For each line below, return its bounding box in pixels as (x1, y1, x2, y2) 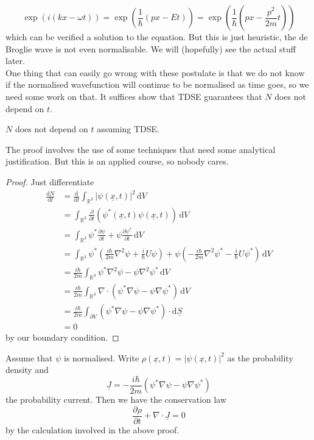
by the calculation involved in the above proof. (5, 423, 180, 436)
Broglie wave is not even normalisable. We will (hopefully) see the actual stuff (5, 42, 296, 55)
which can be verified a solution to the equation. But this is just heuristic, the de (5, 30, 308, 43)
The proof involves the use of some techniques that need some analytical (5, 143, 276, 155)
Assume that (5, 351, 53, 364)
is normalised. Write (63, 351, 139, 364)
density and (5, 363, 49, 376)
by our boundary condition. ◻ (5, 331, 119, 344)
